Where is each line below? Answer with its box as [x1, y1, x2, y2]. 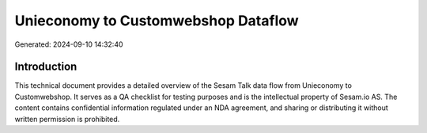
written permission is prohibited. [14, 114, 120, 123]
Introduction [14, 60, 77, 74]
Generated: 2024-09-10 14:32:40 [14, 40, 123, 49]
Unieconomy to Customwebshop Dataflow [14, 12, 300, 29]
